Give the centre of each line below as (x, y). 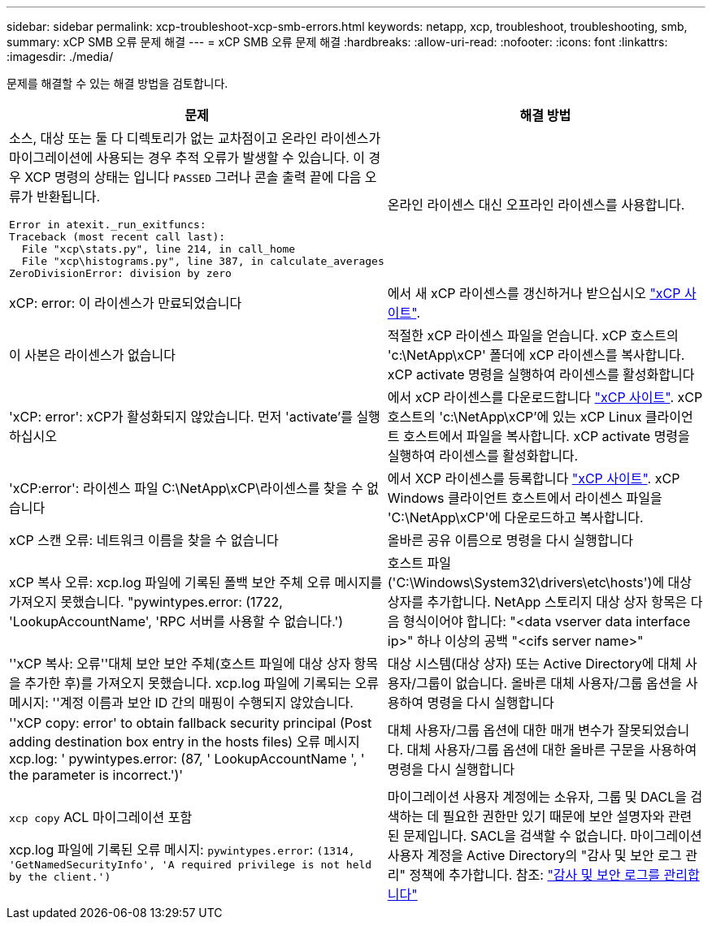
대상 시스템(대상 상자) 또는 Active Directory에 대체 (534, 664)
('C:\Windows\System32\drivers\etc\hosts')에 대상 (540, 582)
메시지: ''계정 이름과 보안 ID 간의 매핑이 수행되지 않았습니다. (181, 703)
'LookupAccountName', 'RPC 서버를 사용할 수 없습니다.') (176, 621)
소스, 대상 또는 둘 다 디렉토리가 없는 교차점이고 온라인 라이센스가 (195, 138)
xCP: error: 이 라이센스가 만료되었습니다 (126, 303)
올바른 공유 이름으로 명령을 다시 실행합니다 (510, 540)
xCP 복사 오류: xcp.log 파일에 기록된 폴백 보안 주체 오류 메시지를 (196, 582)
